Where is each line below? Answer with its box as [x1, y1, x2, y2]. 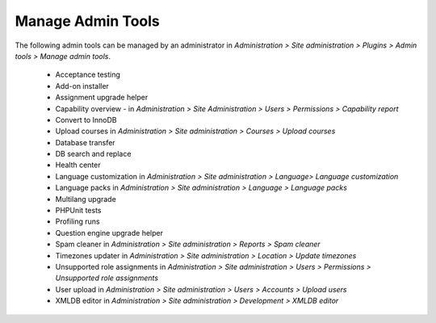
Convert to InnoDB [55, 115, 117, 124]
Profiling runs [55, 216, 100, 226]
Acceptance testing [55, 69, 121, 80]
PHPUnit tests [55, 206, 102, 216]
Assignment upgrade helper [55, 93, 149, 103]
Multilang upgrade [55, 194, 116, 203]
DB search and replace [55, 149, 132, 159]
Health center [55, 160, 101, 170]
